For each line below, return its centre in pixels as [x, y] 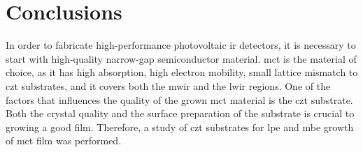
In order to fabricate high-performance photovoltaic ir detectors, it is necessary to [181, 45]
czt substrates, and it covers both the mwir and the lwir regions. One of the [168, 85]
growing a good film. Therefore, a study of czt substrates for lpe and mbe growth [180, 127]
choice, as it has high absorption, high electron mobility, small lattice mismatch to [182, 72]
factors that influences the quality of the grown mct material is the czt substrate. [179, 99]
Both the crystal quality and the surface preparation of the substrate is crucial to [180, 113]
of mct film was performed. [64, 140]
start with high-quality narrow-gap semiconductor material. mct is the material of [181, 58]
